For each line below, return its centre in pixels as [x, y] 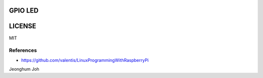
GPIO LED [24, 10]
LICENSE [23, 26]
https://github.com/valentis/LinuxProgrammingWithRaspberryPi [85, 60]
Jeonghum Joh [24, 69]
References [23, 50]
